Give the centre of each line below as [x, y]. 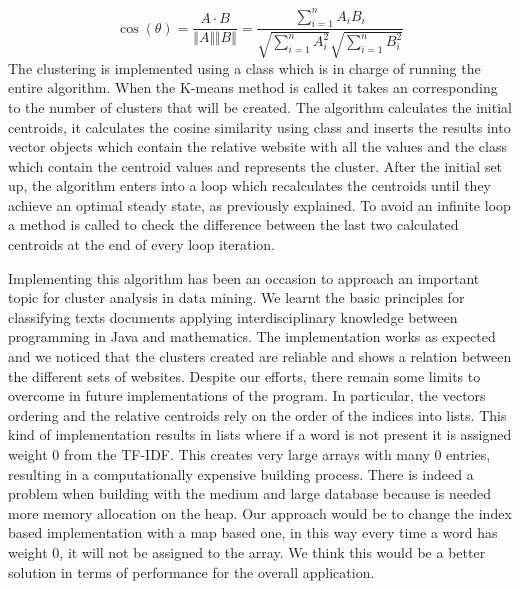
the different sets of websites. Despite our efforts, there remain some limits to [244, 375]
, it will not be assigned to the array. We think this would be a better [272, 551]
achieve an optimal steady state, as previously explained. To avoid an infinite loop [259, 204]
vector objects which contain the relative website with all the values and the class [257, 146]
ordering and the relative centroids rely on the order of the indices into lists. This [257, 414]
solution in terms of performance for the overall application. [191, 571]
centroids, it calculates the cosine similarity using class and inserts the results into [259, 126]
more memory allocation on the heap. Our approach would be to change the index [260, 512]
